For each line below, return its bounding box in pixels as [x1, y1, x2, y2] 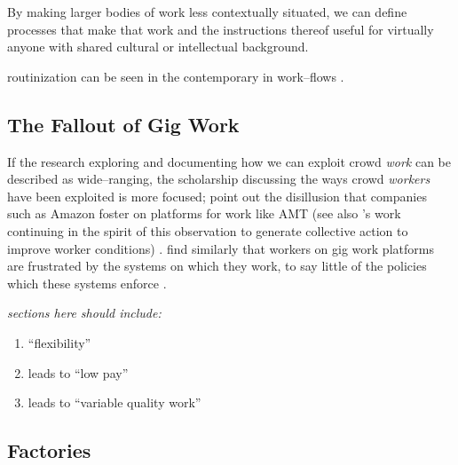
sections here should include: [7, 303, 162, 322]
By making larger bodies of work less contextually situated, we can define [7, 3, 407, 20]
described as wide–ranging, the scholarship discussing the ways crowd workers [7, 169, 430, 188]
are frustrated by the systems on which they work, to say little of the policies [7, 256, 427, 275]
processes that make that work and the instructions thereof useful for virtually [7, 20, 434, 38]
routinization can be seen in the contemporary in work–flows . [7, 67, 344, 85]
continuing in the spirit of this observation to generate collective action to [7, 221, 408, 240]
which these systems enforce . [7, 273, 167, 292]
